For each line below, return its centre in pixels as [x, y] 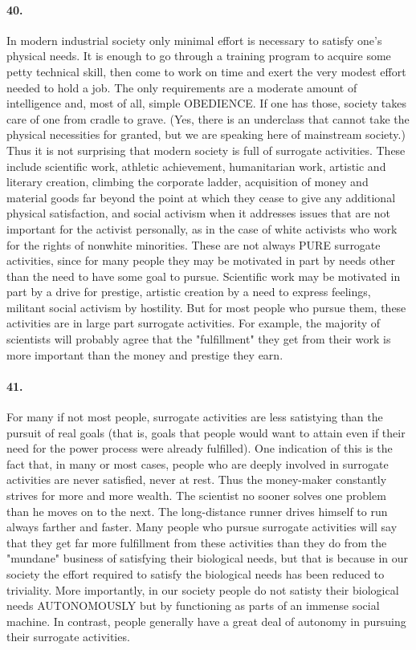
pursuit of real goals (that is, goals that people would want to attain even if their [206, 432]
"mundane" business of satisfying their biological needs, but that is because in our [208, 558]
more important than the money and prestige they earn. [145, 354]
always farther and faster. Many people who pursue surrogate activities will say [202, 527]
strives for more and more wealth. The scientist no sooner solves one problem [196, 496]
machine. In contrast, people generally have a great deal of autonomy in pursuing [206, 621]
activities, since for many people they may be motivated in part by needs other [201, 260]
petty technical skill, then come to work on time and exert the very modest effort [206, 71]
